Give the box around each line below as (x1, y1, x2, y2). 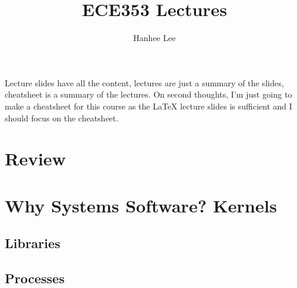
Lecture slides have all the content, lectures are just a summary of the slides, (5, 76, 284, 89)
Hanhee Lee (133, 32, 176, 44)
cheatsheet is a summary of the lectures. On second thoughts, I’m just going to (5, 88, 292, 101)
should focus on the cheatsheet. (5, 111, 119, 124)
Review (5, 146, 66, 171)
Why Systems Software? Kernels (5, 193, 277, 217)
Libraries (5, 234, 61, 252)
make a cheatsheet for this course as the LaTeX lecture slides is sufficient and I (5, 99, 292, 112)
